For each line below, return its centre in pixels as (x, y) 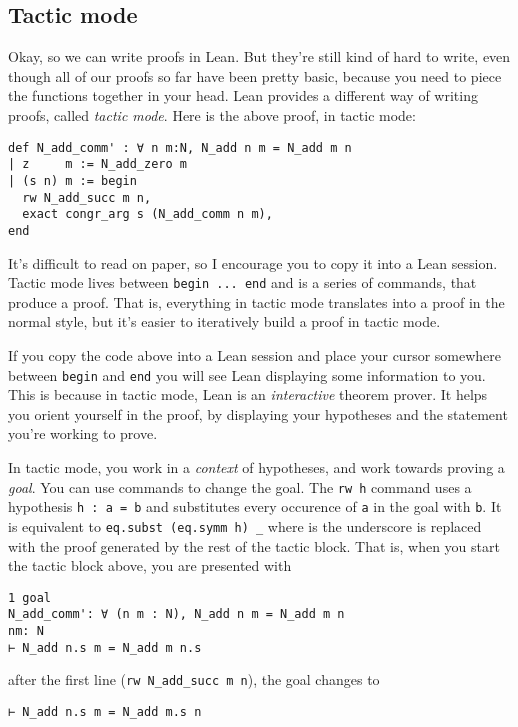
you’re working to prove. (83, 433)
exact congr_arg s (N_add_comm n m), (147, 214)
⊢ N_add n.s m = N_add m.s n (105, 712)
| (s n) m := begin (72, 180)
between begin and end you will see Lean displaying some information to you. (247, 374)
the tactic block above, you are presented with (150, 565)
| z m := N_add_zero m (97, 164)
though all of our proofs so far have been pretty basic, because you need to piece (255, 75)
